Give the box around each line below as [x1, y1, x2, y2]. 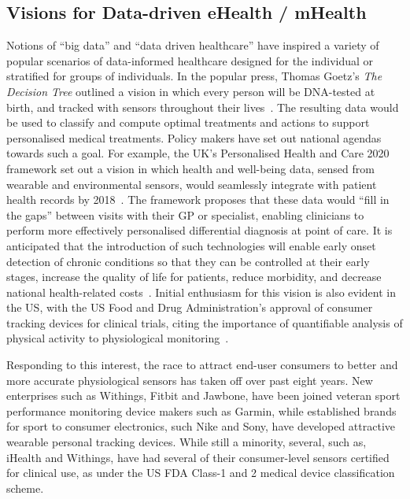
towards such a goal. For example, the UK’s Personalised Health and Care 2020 [6, 145, 390, 161]
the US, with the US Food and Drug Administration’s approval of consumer [6, 299, 373, 316]
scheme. [6, 479, 44, 496]
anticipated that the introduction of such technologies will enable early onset [6, 237, 376, 253]
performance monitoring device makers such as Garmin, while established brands [6, 402, 397, 419]
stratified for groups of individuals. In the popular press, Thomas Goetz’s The [6, 68, 382, 84]
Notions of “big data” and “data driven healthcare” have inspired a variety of [6, 37, 379, 54]
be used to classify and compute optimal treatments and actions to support [6, 114, 370, 131]
